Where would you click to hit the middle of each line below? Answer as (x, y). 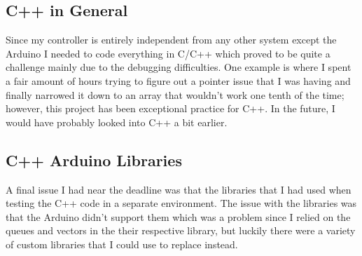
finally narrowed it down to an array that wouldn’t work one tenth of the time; (175, 94)
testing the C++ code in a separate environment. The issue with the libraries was (181, 203)
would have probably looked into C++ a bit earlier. (117, 122)
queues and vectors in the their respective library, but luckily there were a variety (181, 230)
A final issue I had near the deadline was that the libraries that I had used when (179, 189)
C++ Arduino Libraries (94, 160)
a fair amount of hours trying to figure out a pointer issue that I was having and (178, 80)
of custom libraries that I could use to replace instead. (122, 244)
